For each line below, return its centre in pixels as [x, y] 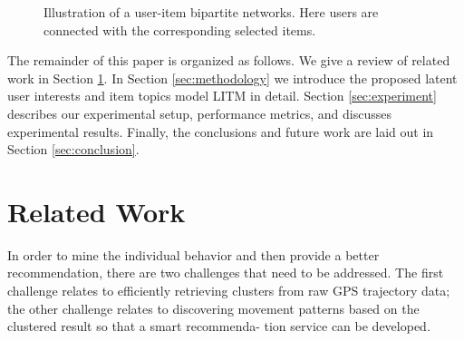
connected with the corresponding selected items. [180, 29]
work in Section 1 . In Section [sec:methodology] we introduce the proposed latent [232, 78]
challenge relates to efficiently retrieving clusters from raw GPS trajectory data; [229, 291]
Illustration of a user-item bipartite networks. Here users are [211, 12]
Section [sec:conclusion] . [73, 149]
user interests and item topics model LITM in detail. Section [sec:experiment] [222, 96]
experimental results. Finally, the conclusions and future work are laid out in [221, 131]
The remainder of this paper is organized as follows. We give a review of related [229, 60]
